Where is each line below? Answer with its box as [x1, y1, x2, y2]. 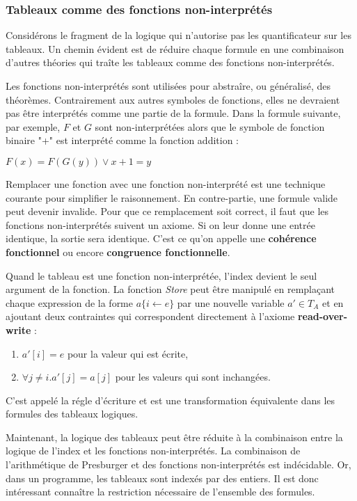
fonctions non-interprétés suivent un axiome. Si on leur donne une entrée [6, 217, 315, 232]
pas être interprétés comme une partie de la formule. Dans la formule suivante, [6, 106, 341, 120]
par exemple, [6, 119, 61, 134]
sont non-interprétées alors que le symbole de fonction [95, 119, 325, 134]
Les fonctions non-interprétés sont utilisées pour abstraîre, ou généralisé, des [6, 79, 331, 93]
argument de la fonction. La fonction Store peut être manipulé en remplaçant [6, 282, 335, 296]
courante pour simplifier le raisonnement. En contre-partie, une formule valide [6, 190, 338, 205]
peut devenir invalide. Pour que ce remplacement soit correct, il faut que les [6, 204, 329, 218]
